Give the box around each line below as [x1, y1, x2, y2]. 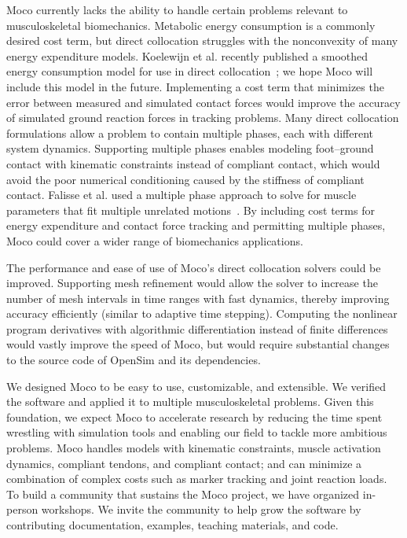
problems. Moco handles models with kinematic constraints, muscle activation [6, 440, 381, 456]
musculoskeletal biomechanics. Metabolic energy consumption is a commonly [6, 17, 376, 33]
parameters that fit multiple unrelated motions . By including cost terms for [6, 201, 375, 218]
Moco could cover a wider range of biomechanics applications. [6, 232, 303, 249]
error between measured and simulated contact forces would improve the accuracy [6, 94, 401, 110]
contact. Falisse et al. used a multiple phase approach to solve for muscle [6, 186, 357, 203]
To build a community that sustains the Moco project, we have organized [6, 485, 360, 502]
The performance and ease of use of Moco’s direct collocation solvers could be [6, 259, 381, 275]
